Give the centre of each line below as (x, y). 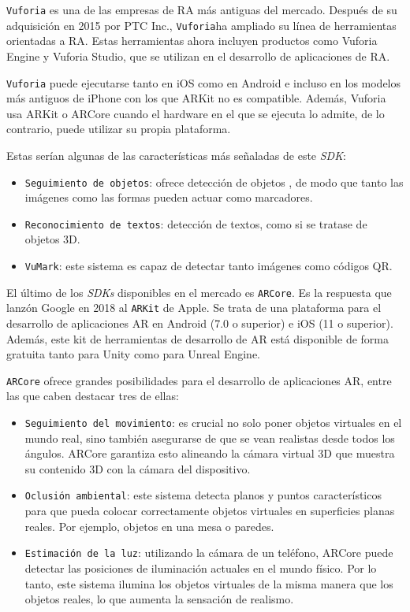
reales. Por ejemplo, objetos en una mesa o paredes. (149, 526)
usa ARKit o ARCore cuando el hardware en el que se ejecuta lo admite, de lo (196, 113)
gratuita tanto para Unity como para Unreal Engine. (133, 354)
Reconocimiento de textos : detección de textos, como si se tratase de (196, 223)
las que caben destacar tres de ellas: (93, 396)
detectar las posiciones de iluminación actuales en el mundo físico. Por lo (201, 567)
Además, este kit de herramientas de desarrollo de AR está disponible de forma (198, 338)
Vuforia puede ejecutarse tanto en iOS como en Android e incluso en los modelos (204, 82)
